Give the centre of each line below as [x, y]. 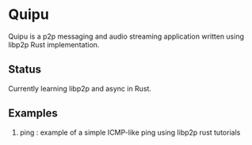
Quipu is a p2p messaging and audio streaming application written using [126, 36]
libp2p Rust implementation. [54, 44]
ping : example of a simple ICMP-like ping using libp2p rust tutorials [130, 132]
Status [25, 70]
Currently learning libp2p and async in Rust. [80, 88]
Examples [33, 113]
